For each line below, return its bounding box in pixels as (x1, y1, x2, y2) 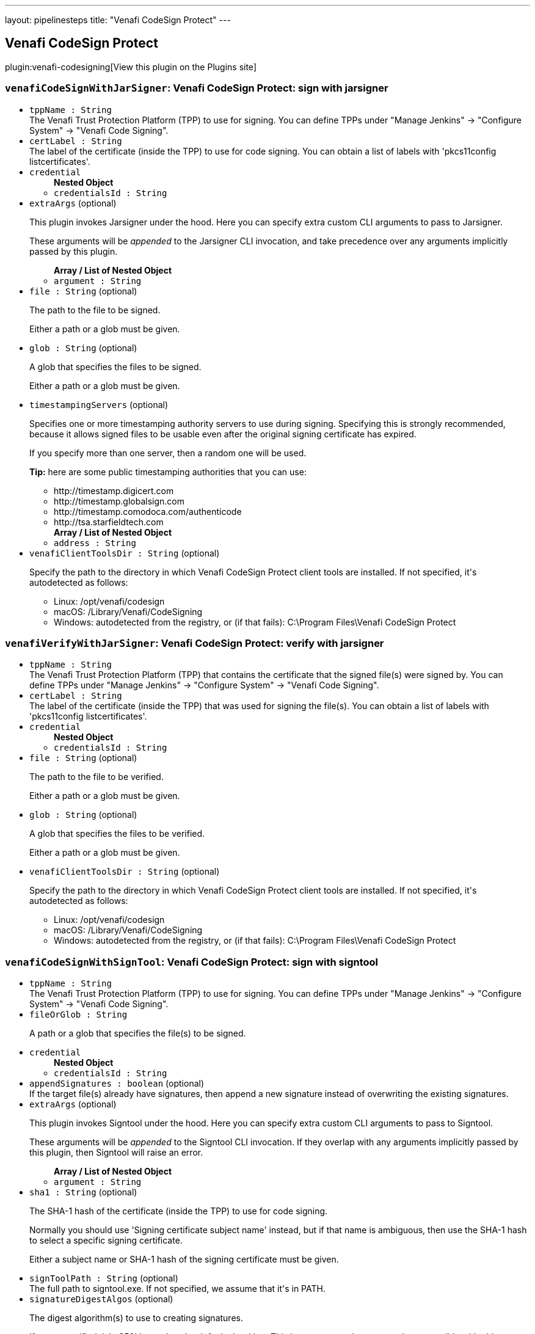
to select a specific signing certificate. (29, 1235, 183, 1246)
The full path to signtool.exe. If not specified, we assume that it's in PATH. (29, 1283, 326, 1294)
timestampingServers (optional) (29, 399, 169, 410)
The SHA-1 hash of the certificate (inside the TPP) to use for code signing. (29, 1206, 328, 1217)
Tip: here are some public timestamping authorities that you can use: (29, 466, 307, 477)
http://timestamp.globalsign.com (54, 495, 184, 506)
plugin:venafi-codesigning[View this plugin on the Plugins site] (5, 61, 257, 72)
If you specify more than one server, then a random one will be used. (29, 447, 307, 458)
